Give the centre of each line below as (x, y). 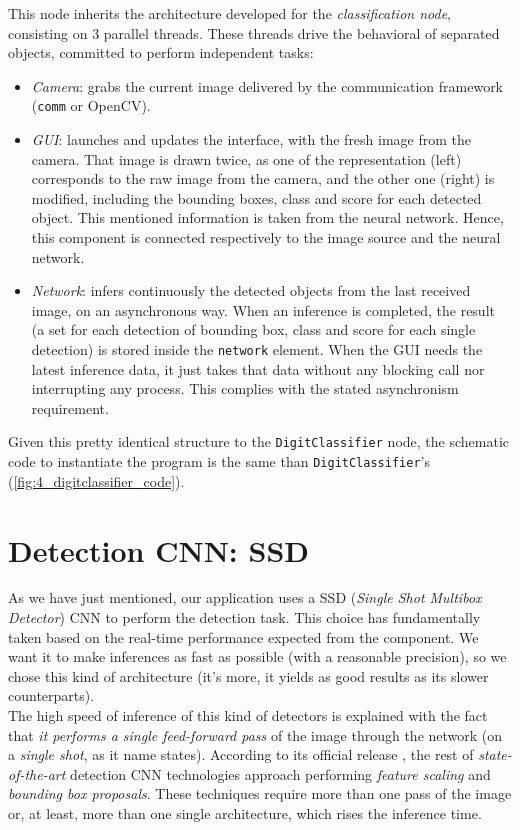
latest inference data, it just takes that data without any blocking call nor (258, 368)
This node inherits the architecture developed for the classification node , (230, 13)
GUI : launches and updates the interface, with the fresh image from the (251, 139)
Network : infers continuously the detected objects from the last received (251, 290)
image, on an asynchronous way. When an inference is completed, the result (263, 309)
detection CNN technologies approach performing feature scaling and (280, 773)
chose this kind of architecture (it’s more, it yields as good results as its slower (248, 675)
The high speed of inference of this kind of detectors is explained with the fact (248, 715)
